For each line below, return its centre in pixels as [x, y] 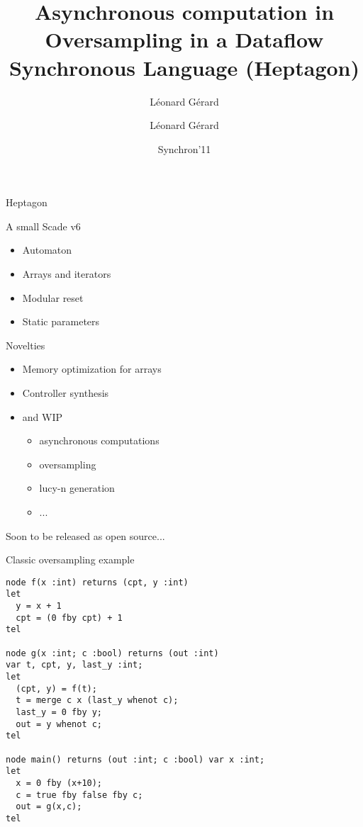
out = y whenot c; [59, 724]
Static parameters [61, 321]
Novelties [26, 345]
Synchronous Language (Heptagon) [184, 67]
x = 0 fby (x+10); [59, 783]
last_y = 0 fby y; [59, 712]
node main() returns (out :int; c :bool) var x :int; [135, 759]
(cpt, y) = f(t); [56, 688]
